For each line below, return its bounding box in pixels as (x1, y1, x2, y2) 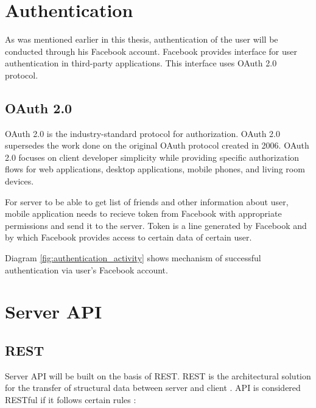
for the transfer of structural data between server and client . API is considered (5, 381, 301, 394)
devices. (5, 175, 34, 188)
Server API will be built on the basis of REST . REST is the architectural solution (5, 369, 311, 382)
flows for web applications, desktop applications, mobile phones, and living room (5, 163, 305, 175)
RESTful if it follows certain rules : (5, 393, 136, 406)
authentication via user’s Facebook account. (5, 263, 168, 276)
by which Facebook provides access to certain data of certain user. (5, 231, 252, 244)
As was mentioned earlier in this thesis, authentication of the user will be (5, 33, 278, 46)
